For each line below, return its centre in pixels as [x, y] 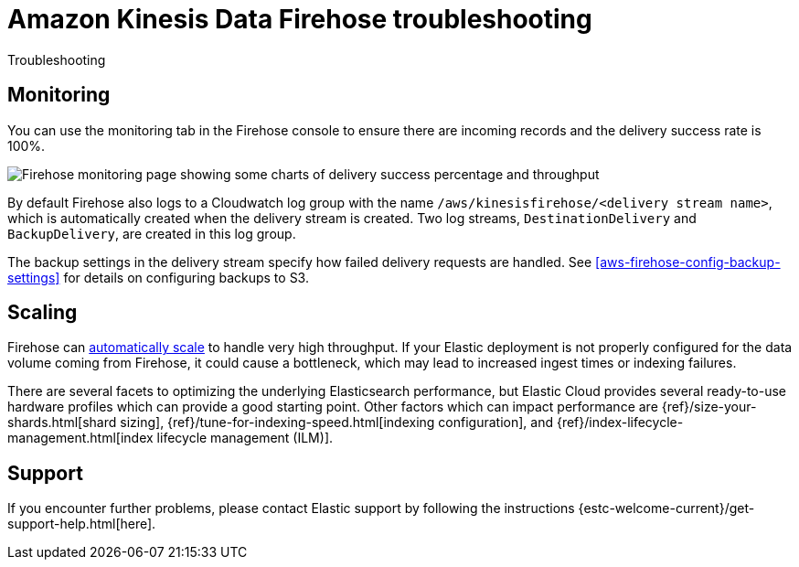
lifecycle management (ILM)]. [245, 438]
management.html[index [80, 438]
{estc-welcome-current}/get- [666, 508]
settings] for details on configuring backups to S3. [158, 277]
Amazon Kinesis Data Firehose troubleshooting [300, 19]
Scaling [43, 313]
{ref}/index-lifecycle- [620, 423]
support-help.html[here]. [82, 524]
